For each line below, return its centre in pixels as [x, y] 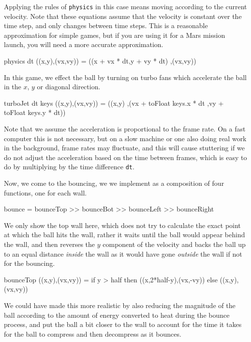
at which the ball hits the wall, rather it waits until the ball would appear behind [125, 235]
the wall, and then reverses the [50, 244]
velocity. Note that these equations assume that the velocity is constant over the [123, 16]
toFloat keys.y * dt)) [35, 112]
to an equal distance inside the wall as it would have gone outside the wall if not [123, 253]
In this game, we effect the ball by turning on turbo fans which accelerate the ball [125, 77]
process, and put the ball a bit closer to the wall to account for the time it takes [123, 324]
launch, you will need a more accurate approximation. [84, 44]
